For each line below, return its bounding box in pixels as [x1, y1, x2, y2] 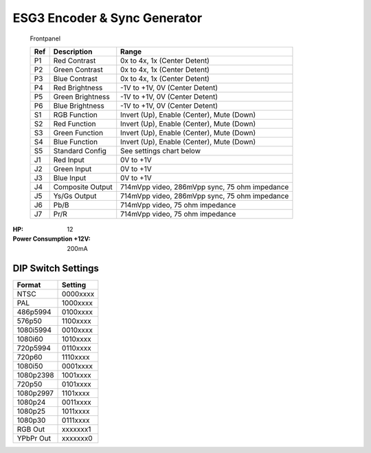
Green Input [53, 164, 92, 173]
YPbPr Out [16, 433, 52, 443]
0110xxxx [62, 343, 92, 353]
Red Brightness [53, 82, 103, 92]
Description [53, 47, 93, 56]
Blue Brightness [53, 100, 104, 110]
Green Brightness [53, 91, 110, 101]
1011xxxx [62, 406, 90, 416]
